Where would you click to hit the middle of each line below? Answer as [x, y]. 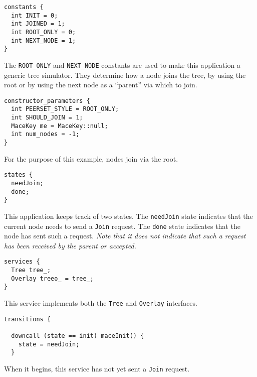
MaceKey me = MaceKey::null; [60, 126]
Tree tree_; [31, 270]
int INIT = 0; [35, 15]
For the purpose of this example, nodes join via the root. [91, 158]
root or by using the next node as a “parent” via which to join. [101, 85]
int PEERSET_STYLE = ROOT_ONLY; [65, 109]
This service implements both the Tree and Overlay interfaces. [101, 303]
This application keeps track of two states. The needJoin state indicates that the [128, 216]
